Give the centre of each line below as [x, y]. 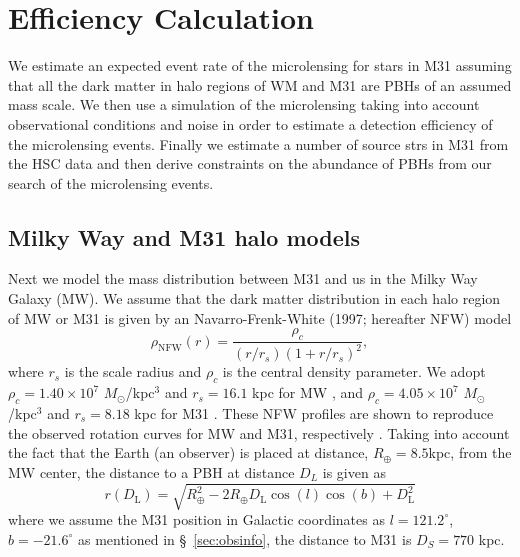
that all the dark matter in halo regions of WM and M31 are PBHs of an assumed [260, 84]
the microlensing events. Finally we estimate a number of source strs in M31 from [258, 143]
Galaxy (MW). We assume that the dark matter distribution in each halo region [254, 298]
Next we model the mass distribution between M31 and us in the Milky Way [243, 278]
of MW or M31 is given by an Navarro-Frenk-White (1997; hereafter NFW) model [260, 317]
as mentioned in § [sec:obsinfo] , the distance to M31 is [244, 538]
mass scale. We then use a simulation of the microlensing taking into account [244, 104]
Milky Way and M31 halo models [184, 236]
